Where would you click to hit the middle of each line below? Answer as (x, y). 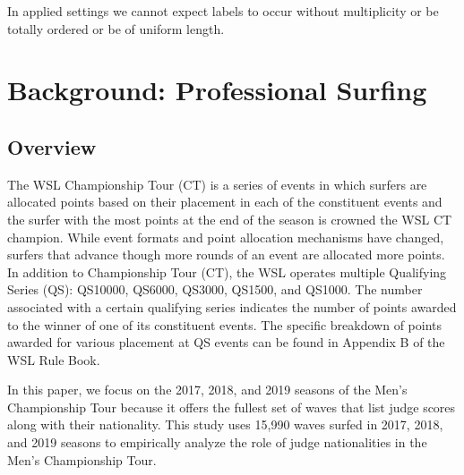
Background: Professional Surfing (217, 90)
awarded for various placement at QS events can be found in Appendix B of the (226, 342)
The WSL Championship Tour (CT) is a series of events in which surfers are (217, 184)
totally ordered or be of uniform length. (116, 28)
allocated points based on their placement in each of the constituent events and (225, 202)
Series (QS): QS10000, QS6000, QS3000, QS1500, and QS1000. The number (215, 289)
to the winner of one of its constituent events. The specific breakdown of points (225, 324)
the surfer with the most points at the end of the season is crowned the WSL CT (230, 219)
